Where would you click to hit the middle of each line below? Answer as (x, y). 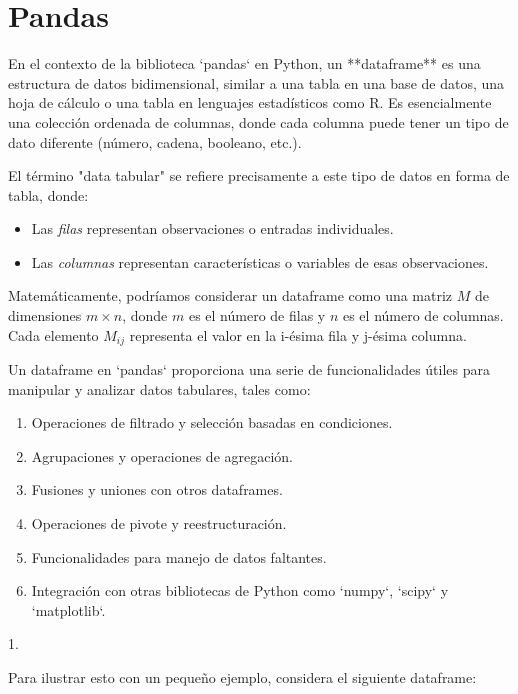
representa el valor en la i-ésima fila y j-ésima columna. (298, 334)
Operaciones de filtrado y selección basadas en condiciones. (212, 422)
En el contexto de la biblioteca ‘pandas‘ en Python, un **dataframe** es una (244, 63)
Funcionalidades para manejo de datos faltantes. (179, 556)
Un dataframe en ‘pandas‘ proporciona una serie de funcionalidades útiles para (249, 369)
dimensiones (45, 315)
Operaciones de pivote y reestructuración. (159, 523)
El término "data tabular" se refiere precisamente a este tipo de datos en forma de (259, 175)
